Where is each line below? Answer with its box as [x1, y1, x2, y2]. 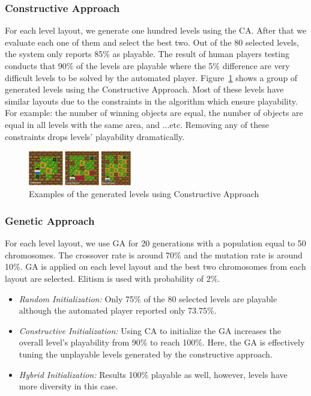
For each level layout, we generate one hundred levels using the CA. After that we [5, 24, 307, 37]
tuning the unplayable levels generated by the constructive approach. [19, 347, 273, 360]
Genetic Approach [5, 213, 95, 228]
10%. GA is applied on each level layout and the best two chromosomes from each [5, 260, 306, 273]
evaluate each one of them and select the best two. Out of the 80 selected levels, [5, 35, 299, 48]
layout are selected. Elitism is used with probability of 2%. [5, 272, 220, 284]
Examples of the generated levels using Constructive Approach [29, 187, 259, 200]
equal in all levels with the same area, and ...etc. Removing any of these [5, 118, 269, 130]
